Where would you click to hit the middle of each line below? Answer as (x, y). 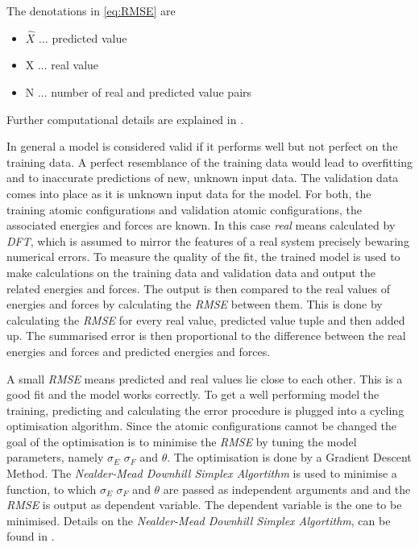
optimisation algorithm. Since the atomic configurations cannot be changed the (202, 426)
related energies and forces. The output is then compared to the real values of (199, 288)
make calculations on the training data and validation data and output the (191, 272)
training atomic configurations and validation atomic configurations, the (184, 209)
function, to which (52, 489)
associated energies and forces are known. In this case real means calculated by (201, 225)
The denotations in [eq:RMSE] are (91, 10)
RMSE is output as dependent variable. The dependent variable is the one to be (204, 505)
